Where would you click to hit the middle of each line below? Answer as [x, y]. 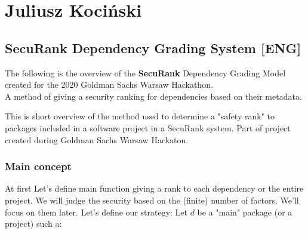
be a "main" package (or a [245, 212]
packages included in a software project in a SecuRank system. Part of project [148, 127]
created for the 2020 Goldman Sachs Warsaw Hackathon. [109, 84]
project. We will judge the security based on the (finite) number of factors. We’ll [152, 200]
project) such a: [33, 224]
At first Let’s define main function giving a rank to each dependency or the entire [154, 188]
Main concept [38, 166]
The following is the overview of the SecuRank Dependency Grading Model [145, 73]
